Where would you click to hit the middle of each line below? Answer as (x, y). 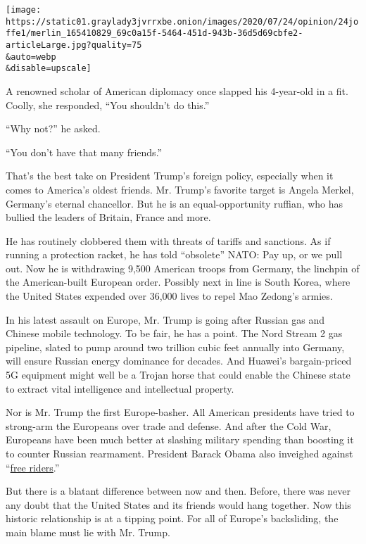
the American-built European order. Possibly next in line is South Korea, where (178, 282)
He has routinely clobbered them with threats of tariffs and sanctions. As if (168, 240)
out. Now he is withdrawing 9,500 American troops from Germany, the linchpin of (183, 268)
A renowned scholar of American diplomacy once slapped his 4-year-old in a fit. (177, 90)
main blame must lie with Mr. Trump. (88, 532)
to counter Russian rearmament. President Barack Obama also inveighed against (179, 453)
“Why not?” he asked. (53, 128)
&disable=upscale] (49, 69)
